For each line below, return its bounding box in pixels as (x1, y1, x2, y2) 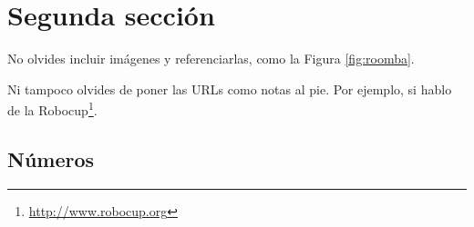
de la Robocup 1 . (7, 98, 98, 119)
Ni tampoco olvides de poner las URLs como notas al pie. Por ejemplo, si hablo (7, 79, 452, 98)
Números (7, 144, 95, 173)
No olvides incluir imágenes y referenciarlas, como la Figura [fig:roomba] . (7, 49, 415, 68)
